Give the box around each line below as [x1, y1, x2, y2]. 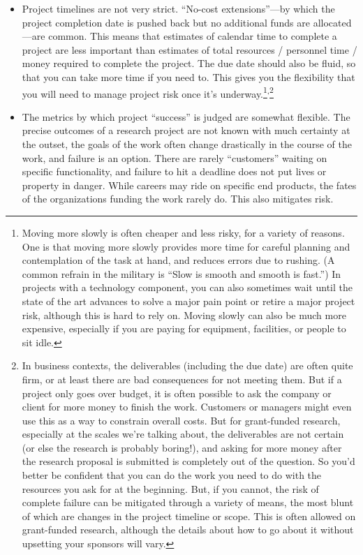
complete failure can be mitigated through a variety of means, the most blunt [22, 495, 354, 510]
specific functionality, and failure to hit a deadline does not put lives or [22, 164, 327, 179]
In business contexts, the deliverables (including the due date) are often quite [22, 358, 353, 373]
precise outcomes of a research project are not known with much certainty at [22, 123, 350, 138]
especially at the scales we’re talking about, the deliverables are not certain [22, 427, 344, 441]
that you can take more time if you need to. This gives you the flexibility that [22, 69, 355, 84]
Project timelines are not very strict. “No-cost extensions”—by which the [22, 1, 335, 15]
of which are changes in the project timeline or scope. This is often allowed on [22, 508, 356, 523]
